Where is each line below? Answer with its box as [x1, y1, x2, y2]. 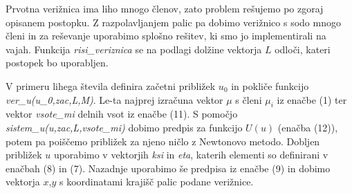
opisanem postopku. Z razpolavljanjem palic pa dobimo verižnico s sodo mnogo [6, 15, 341, 29]
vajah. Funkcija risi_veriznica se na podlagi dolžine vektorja [6, 42, 262, 56]
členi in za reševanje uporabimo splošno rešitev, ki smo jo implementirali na [6, 28, 326, 43]
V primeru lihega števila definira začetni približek [6, 78, 216, 93]
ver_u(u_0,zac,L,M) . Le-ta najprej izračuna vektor [6, 92, 223, 107]
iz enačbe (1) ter [277, 92, 347, 107]
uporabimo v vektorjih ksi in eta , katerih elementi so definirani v [53, 147, 328, 162]
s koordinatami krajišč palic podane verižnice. [59, 174, 254, 189]
